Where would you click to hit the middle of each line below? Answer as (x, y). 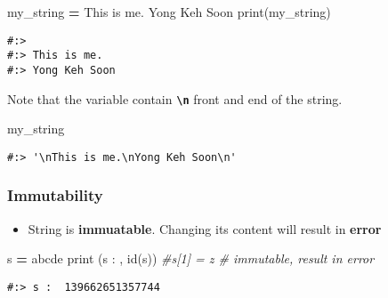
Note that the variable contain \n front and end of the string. (175, 98)
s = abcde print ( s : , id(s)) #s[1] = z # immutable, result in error (191, 258)
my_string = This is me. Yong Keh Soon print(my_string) (169, 12)
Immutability (55, 195)
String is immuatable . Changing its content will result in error (205, 228)
